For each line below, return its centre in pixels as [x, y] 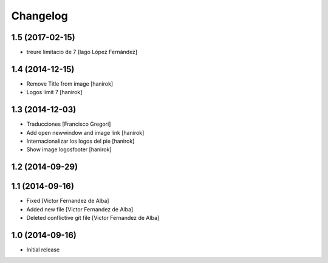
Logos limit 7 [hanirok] [54, 92]
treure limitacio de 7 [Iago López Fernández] [82, 52]
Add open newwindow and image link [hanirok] [85, 132]
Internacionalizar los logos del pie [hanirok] [80, 141]
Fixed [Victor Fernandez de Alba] [68, 201]
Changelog [39, 16]
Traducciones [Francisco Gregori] [69, 124]
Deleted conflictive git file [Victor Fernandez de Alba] [93, 218]
